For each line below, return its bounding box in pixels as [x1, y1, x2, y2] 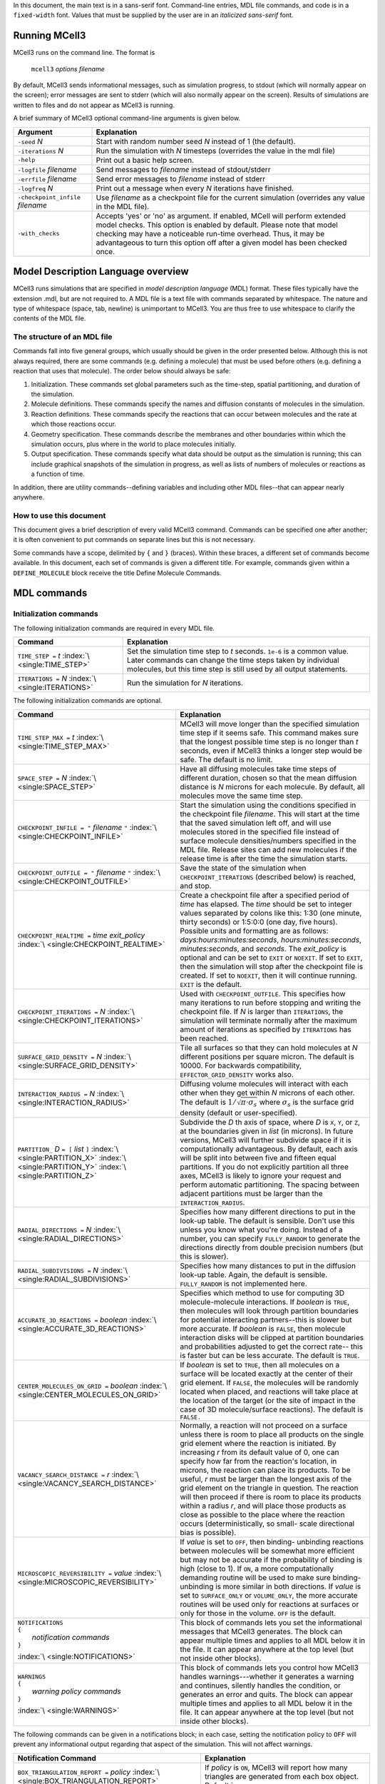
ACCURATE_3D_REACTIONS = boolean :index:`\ [17, 1314, 157, 1324]
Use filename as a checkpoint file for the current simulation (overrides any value [96, 193, 365, 203]
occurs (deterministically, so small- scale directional [180, 1519, 355, 1529]
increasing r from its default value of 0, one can [180, 1447, 339, 1457]
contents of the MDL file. [13, 314, 86, 323]
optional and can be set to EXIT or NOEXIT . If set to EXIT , [180, 953, 363, 963]
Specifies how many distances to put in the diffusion [180, 1260, 356, 1270]
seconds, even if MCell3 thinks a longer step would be [180, 746, 363, 756]
